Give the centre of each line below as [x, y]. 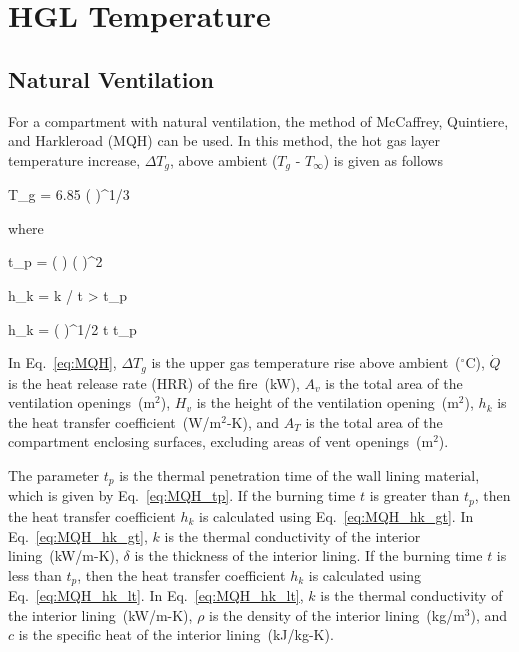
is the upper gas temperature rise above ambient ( [306, 362]
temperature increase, [74, 159]
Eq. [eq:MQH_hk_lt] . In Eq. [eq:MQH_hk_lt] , [156, 595]
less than [35, 574]
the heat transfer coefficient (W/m [115, 421]
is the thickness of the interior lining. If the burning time [308, 555]
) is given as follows [383, 159]
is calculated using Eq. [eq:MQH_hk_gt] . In [336, 515]
